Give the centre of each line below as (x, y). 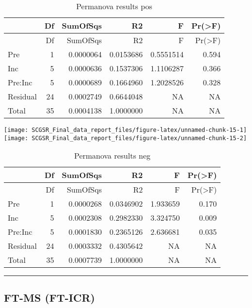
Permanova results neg (112, 156)
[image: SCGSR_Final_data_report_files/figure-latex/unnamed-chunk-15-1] (126, 130)
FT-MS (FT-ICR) (49, 297)
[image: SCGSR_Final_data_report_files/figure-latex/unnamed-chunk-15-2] (126, 138)
